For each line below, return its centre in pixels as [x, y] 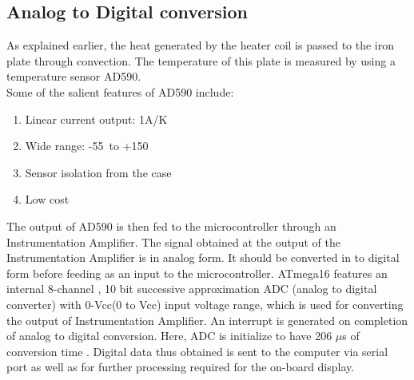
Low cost [47, 199]
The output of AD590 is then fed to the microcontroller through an [171, 226]
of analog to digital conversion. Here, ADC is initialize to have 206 [169, 336]
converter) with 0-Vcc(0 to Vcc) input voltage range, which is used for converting [205, 304]
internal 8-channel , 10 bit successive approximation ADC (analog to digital [192, 289]
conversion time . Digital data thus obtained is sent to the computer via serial [197, 351]
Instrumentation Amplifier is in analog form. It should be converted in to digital [203, 257]
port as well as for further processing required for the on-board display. [181, 367]
